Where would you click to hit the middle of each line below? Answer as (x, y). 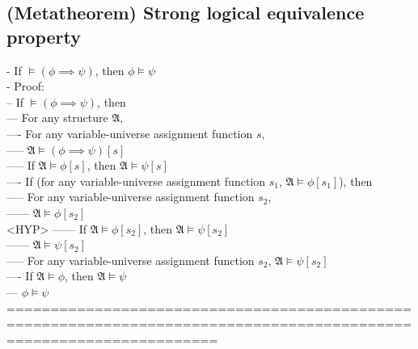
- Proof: (25, 86)
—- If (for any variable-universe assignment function (136, 181)
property (44, 36)
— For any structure (57, 118)
